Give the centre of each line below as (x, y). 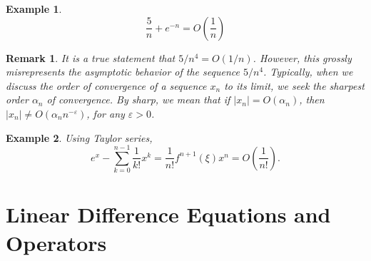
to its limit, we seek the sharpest (294, 85)
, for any (106, 113)
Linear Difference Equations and (168, 214)
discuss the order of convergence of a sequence (106, 85)
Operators (56, 242)
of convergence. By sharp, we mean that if (138, 99)
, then (312, 99)
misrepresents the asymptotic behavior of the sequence (123, 72)
